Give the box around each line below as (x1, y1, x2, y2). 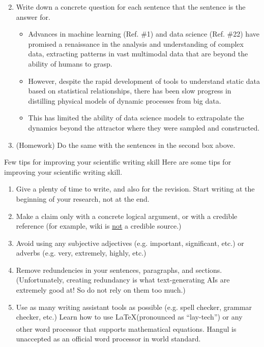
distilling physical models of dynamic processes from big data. (28, 95, 221, 106)
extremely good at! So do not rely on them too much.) (16, 285, 186, 295)
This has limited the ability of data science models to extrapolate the (28, 112, 244, 123)
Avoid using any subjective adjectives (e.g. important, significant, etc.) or (16, 237, 244, 248)
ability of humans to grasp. (28, 58, 112, 69)
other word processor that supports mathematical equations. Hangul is (16, 323, 237, 334)
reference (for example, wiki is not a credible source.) (16, 220, 182, 231)
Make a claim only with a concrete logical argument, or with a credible (16, 210, 238, 221)
